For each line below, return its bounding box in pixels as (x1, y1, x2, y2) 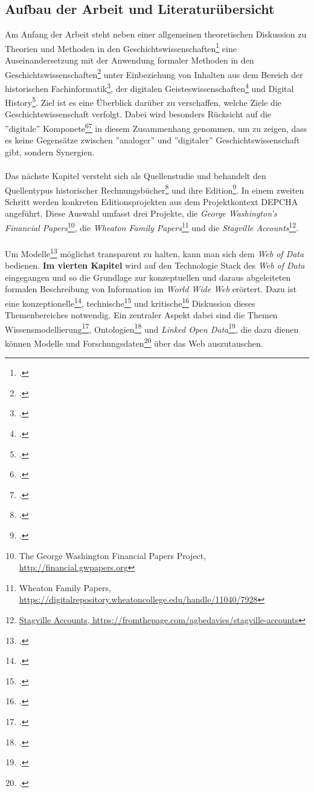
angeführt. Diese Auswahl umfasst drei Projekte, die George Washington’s (5, 207, 277, 220)
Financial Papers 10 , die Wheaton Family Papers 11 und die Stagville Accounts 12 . (5, 220, 299, 234)
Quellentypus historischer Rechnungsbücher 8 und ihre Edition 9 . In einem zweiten (5, 182, 304, 196)
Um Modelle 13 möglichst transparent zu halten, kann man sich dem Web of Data (5, 245, 304, 260)
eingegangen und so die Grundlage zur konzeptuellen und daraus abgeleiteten (5, 270, 291, 283)
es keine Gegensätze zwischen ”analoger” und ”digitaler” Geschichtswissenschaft (5, 134, 300, 146)
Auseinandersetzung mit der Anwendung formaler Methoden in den (5, 54, 254, 67)
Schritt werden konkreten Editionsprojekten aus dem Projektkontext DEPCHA (5, 195, 298, 208)
